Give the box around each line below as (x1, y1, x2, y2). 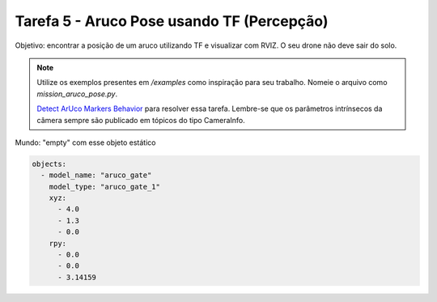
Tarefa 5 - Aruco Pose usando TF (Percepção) (15, 12, 329, 30)
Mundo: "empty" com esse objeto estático (15, 138, 156, 147)
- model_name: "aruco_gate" (40, 171, 152, 180)
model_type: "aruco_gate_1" (49, 182, 161, 191)
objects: (32, 159, 67, 168)
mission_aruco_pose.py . (36, 89, 117, 99)
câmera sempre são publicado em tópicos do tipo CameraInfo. (36, 115, 246, 125)
